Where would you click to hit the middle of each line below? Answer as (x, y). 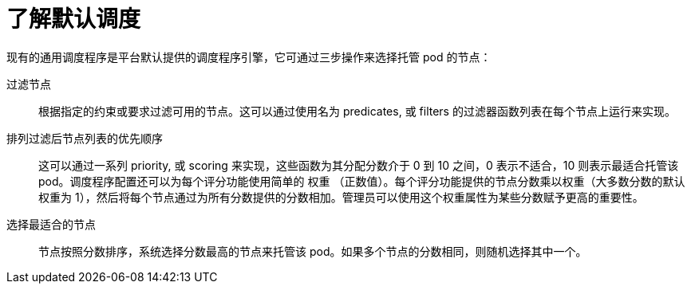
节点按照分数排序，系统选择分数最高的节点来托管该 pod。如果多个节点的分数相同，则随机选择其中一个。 (313, 251)
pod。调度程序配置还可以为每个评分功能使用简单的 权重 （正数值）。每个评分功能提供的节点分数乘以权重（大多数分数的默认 (362, 181)
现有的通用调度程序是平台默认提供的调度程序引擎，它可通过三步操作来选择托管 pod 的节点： (249, 57)
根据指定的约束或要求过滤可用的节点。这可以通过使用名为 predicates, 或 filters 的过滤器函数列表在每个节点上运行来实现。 (357, 111)
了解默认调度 (74, 19)
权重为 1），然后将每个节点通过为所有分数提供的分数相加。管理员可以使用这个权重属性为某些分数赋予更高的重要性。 (341, 197)
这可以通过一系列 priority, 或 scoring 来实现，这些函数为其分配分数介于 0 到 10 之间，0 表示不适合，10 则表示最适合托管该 (359, 165)
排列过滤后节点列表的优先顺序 (85, 138)
